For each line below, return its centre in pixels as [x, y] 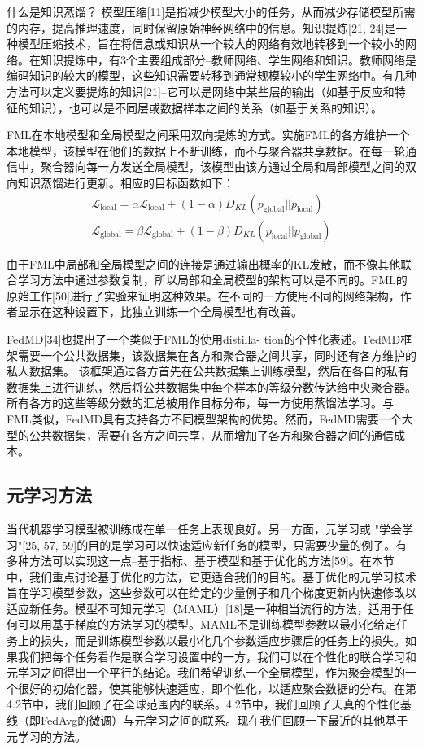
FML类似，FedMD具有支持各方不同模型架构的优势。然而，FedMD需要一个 [204, 418]
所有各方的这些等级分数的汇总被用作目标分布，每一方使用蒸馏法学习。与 [200, 403]
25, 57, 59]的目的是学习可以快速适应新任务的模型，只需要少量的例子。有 [216, 544]
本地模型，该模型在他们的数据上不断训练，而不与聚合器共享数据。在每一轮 [206, 150]
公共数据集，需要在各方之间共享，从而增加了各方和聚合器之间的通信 [211, 434]
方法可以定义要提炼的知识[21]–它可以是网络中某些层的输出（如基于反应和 [201, 91]
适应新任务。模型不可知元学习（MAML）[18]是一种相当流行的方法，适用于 [205, 608]
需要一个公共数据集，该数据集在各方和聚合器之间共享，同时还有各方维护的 [217, 355]
